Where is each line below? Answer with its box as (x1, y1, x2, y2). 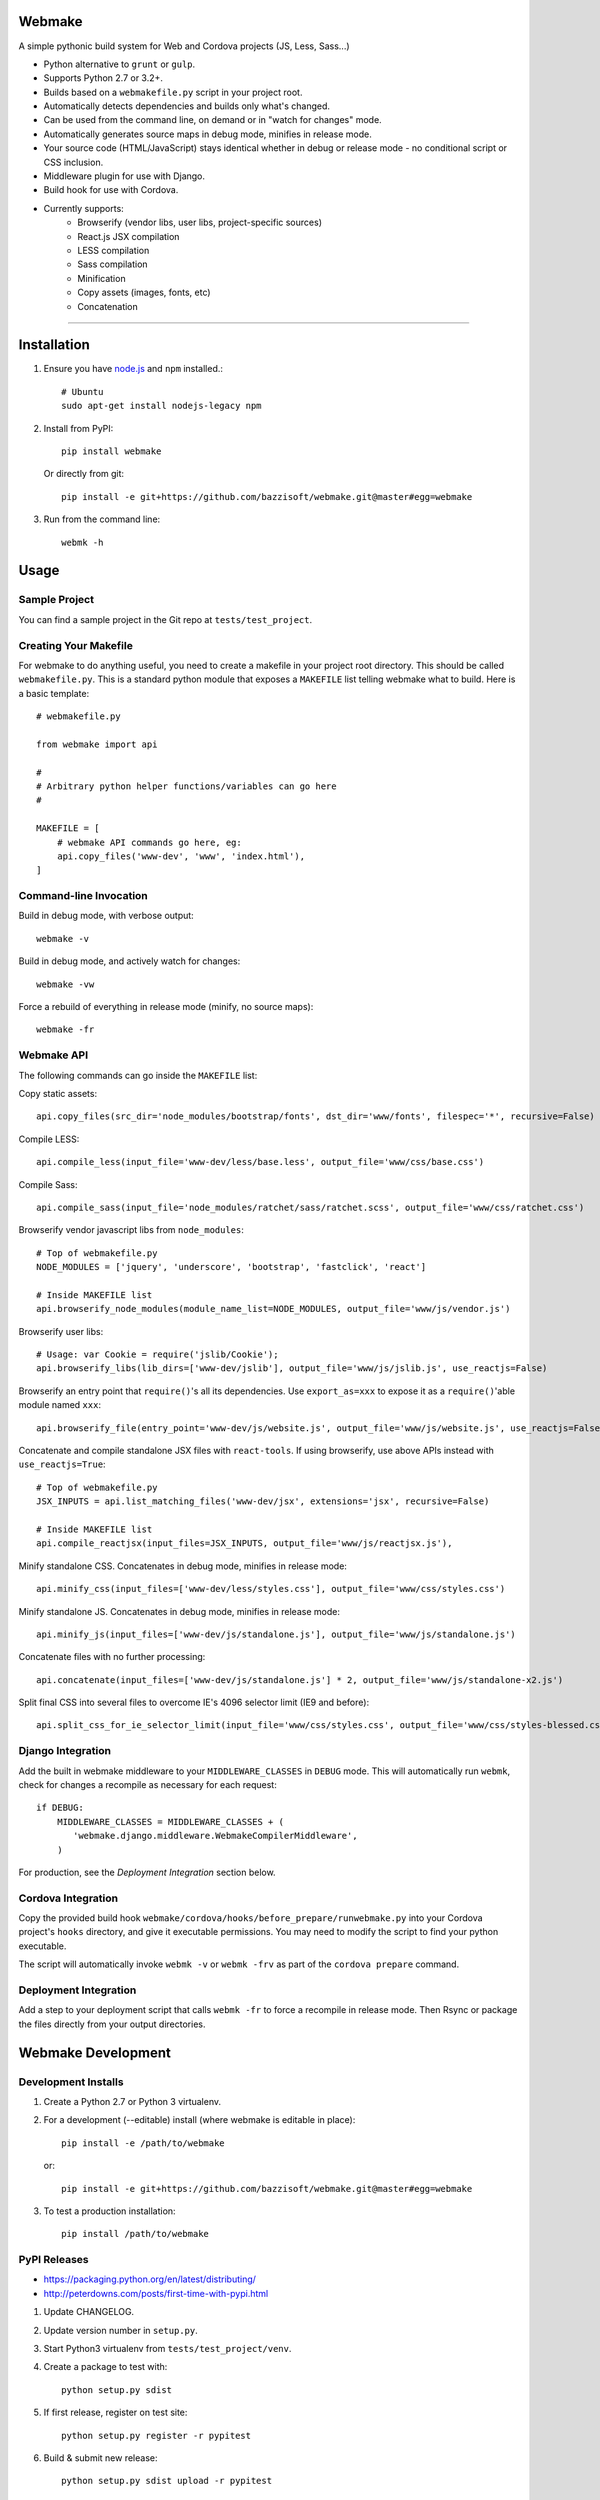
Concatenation (77, 300, 139, 312)
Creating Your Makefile (18, 638, 134, 652)
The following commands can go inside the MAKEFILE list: (18, 1069, 258, 1081)
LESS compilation (77, 244, 150, 256)
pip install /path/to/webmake (61, 2228, 210, 2240)
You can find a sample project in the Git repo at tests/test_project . (18, 613, 313, 625)
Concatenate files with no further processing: (18, 1651, 206, 1663)
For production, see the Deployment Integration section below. (18, 1866, 276, 1878)
